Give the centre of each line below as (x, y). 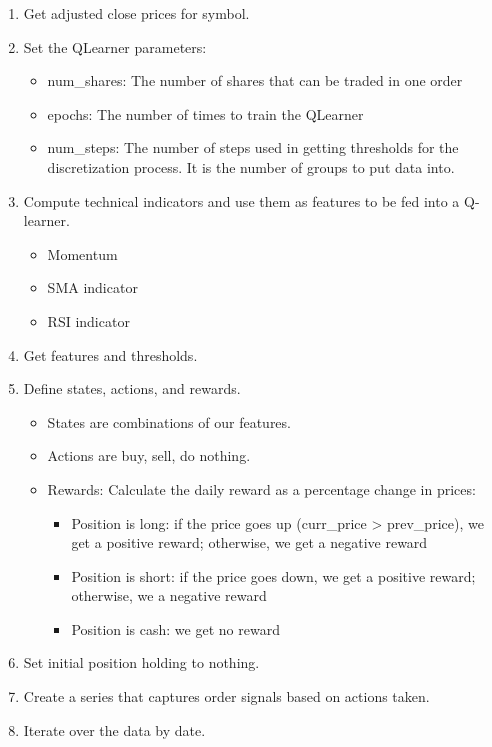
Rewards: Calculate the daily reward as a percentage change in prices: (261, 488)
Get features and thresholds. (110, 354)
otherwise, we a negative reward (169, 595)
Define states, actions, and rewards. (132, 388)
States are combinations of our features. (169, 421)
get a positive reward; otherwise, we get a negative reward (249, 542)
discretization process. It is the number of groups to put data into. (251, 166)
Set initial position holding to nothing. (141, 662)
